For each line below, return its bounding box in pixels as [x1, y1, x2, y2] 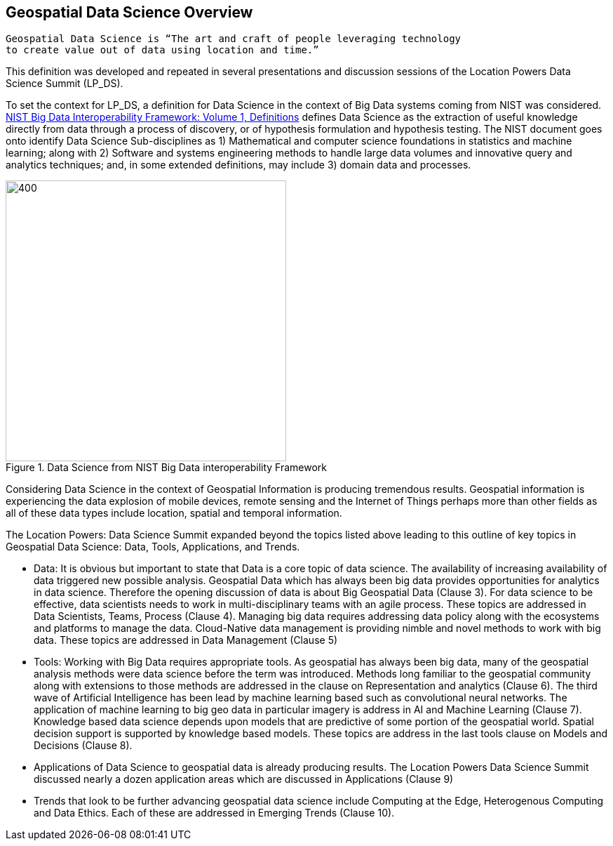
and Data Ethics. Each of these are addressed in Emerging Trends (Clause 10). [34, 807, 395, 819]
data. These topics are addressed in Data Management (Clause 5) [34, 634, 338, 647]
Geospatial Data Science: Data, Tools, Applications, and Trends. [6, 541, 300, 553]
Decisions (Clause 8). [34, 739, 133, 752]
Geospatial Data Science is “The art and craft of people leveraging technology [6, 33, 462, 45]
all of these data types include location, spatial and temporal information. [6, 507, 342, 520]
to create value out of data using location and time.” [6, 44, 319, 56]
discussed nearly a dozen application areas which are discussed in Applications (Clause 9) [34, 773, 454, 786]
